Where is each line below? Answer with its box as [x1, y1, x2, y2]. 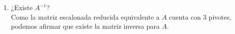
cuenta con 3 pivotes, [169, 11, 232, 22]
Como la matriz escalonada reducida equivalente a [11, 11, 160, 22]
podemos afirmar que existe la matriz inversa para [11, 21, 160, 31]
